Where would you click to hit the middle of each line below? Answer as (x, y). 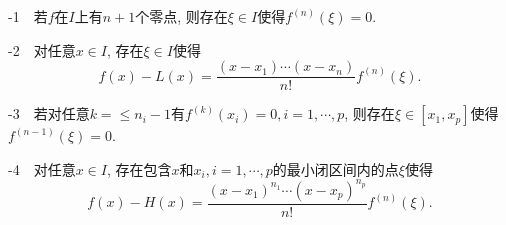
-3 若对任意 (49, 113)
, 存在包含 (139, 168)
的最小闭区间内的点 (335, 168)
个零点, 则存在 (181, 16)
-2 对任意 (42, 49)
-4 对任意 (42, 168)
